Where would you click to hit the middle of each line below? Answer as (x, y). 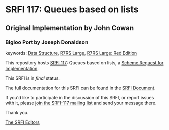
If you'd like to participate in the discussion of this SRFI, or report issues (80, 97)
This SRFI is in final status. (33, 78)
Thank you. (17, 112)
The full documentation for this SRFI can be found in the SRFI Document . (80, 88)
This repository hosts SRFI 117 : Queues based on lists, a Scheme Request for (84, 63)
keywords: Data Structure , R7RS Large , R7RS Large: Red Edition (71, 53)
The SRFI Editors (23, 122)
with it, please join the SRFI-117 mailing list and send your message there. (81, 103)
